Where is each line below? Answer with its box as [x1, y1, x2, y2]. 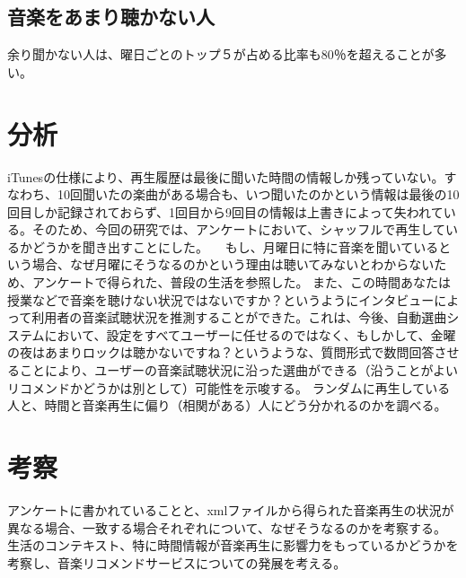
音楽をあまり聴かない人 [7, 3, 215, 31]
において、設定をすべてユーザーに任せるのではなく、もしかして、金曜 [44, 325, 456, 344]
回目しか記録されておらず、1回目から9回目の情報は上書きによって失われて [7, 202, 444, 221]
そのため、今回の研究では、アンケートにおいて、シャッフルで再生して [31, 220, 445, 239]
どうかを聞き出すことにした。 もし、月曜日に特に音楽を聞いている [31, 237, 439, 256]
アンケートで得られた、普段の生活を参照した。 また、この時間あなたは [31, 273, 452, 292]
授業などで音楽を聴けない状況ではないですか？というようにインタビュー [7, 290, 435, 309]
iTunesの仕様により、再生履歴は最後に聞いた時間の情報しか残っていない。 [7, 167, 444, 186]
